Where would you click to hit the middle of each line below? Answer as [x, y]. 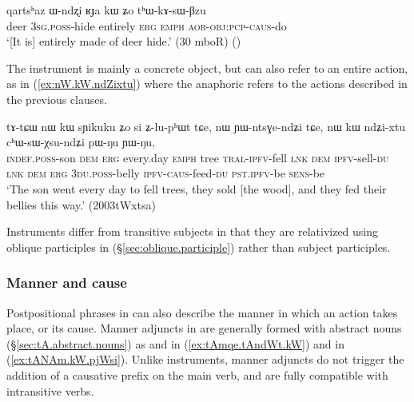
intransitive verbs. [50, 390]
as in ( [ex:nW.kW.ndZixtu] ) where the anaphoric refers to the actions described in [207, 84]
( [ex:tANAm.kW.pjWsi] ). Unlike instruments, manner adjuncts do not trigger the [205, 359]
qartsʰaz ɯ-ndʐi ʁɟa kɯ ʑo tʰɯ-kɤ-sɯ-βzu [106, 10]
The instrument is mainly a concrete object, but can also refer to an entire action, [207, 68]
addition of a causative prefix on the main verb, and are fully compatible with [197, 374]
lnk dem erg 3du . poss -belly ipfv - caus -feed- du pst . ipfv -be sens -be [166, 173]
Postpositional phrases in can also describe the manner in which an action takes [202, 312]
